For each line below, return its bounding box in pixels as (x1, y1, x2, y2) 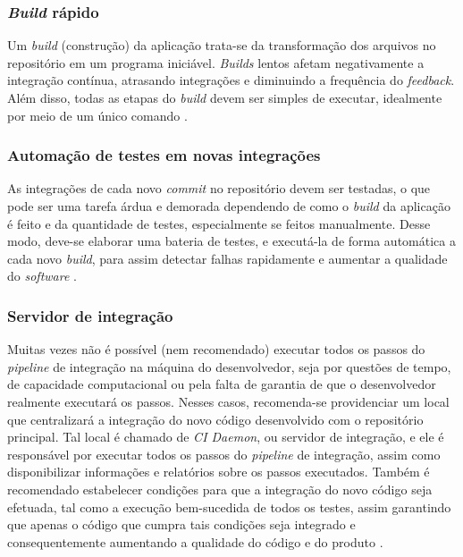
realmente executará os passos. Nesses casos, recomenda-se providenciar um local (7, 392, 450, 410)
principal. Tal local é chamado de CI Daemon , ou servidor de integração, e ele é (7, 427, 444, 446)
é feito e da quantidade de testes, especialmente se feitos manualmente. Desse (7, 214, 431, 232)
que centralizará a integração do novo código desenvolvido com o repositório (7, 409, 424, 428)
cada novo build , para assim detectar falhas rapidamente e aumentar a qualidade (7, 249, 448, 267)
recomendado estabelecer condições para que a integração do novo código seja (7, 479, 433, 498)
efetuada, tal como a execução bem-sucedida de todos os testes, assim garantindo (7, 497, 451, 516)
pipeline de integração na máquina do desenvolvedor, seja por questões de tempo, (7, 357, 451, 376)
